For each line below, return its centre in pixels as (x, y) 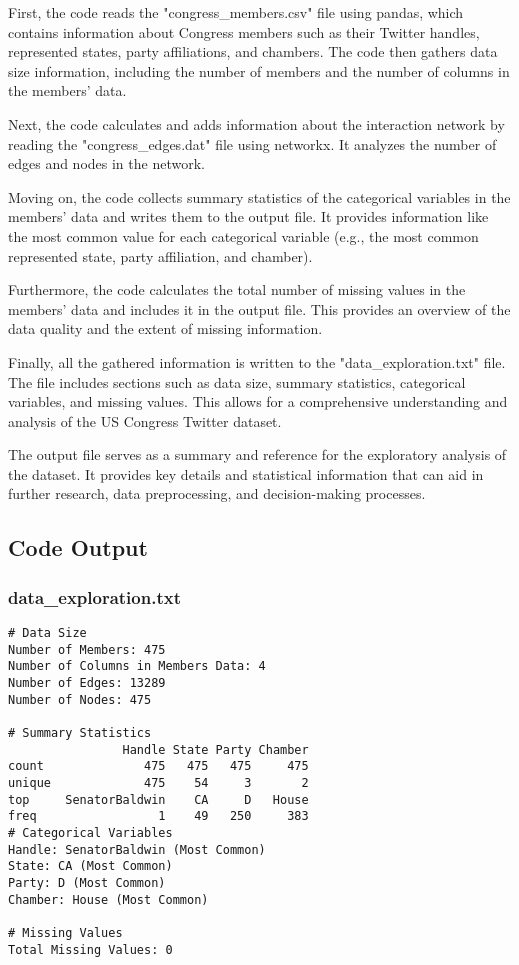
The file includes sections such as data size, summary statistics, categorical (237, 381)
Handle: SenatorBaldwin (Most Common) (137, 849)
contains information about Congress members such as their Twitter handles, (244, 31)
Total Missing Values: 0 (90, 949)
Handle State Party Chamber (215, 749)
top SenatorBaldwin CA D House (158, 799)
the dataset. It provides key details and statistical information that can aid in (246, 473)
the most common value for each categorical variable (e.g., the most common (243, 235)
